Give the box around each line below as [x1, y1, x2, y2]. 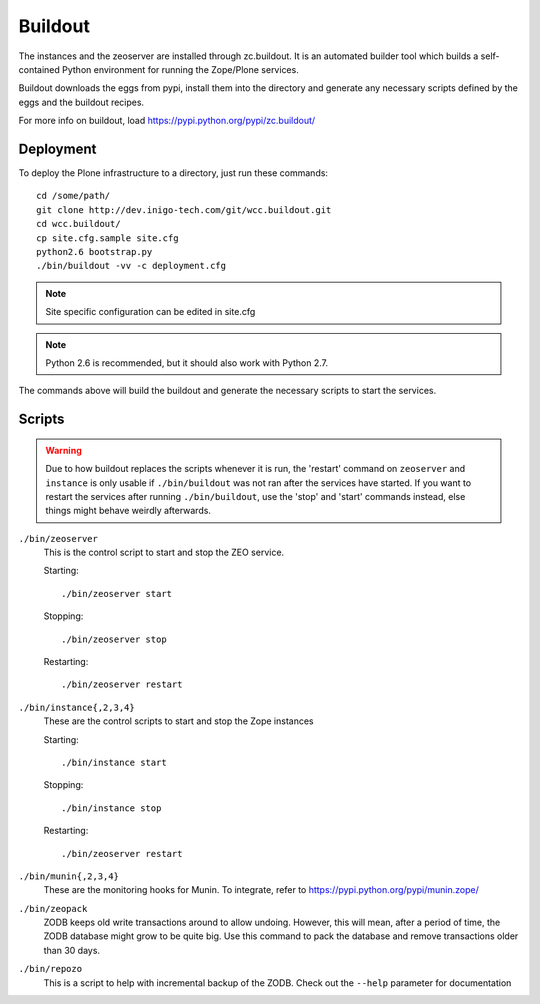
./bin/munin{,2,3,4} [18, 870, 120, 882]
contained [18, 63, 60, 75]
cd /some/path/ [36, 190, 111, 202]
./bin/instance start [61, 756, 167, 768]
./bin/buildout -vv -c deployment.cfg [36, 260, 227, 272]
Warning [45, 444, 82, 456]
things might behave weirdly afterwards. [45, 505, 212, 517]
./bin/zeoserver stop [61, 633, 167, 645]
